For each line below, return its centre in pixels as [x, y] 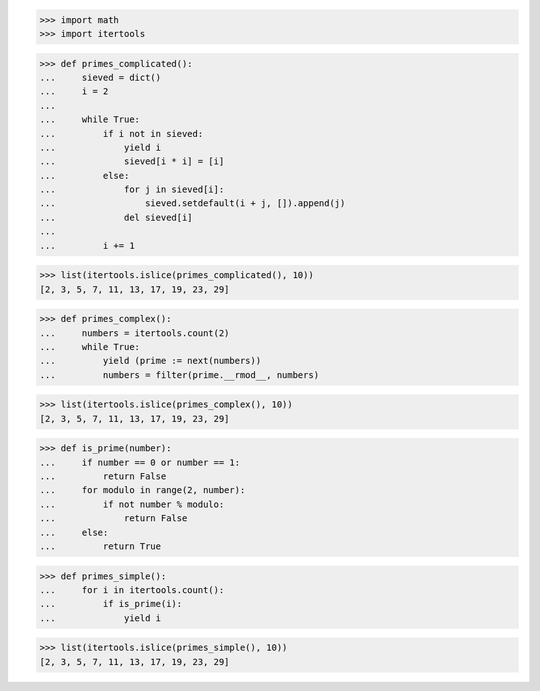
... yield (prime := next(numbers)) [150, 361]
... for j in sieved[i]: [132, 189]
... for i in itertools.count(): [132, 590]
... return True [100, 546]
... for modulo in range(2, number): [142, 490]
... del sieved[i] [116, 217]
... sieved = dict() [100, 77]
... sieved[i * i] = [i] [132, 161]
